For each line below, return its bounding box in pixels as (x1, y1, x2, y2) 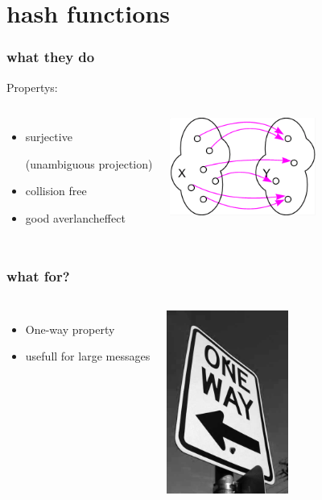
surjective (25, 128, 72, 145)
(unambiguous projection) (25, 155, 153, 172)
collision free (25, 182, 87, 199)
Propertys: (6, 78, 58, 95)
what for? (6, 266, 70, 286)
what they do (6, 47, 95, 67)
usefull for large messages (25, 348, 151, 365)
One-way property (25, 320, 115, 337)
